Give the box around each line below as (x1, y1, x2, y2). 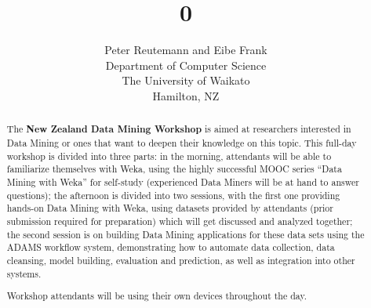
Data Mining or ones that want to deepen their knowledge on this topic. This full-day (6, 136, 357, 149)
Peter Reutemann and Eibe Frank (104, 42, 267, 58)
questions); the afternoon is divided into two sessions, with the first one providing (6, 188, 340, 201)
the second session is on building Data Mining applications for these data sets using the (6, 227, 365, 241)
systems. (6, 266, 42, 280)
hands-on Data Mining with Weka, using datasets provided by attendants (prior (6, 201, 333, 215)
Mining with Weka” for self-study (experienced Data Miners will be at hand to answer (6, 175, 359, 188)
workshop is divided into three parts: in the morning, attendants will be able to (6, 149, 332, 162)
